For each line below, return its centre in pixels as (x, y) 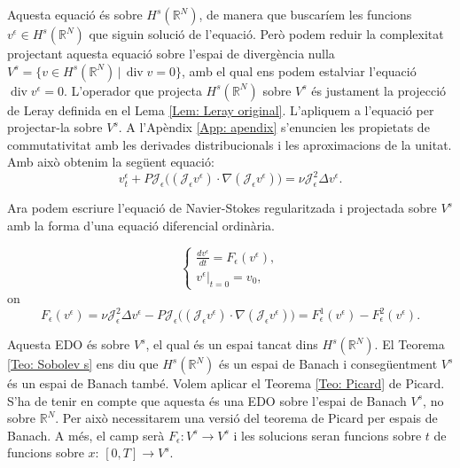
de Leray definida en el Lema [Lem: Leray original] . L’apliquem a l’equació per (221, 109)
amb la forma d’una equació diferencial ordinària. (141, 226)
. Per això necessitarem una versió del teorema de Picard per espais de (246, 418)
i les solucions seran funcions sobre (327, 435)
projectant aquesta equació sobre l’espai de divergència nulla (171, 53)
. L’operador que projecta (133, 90)
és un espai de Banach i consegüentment (328, 363)
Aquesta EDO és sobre (69, 344)
